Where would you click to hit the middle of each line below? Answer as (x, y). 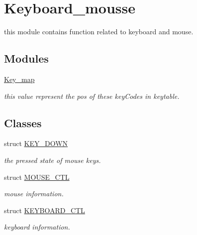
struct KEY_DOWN (36, 143)
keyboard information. (37, 227)
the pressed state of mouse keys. (52, 160)
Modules (26, 58)
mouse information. (34, 194)
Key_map (19, 79)
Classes (23, 122)
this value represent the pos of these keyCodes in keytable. (92, 96)
